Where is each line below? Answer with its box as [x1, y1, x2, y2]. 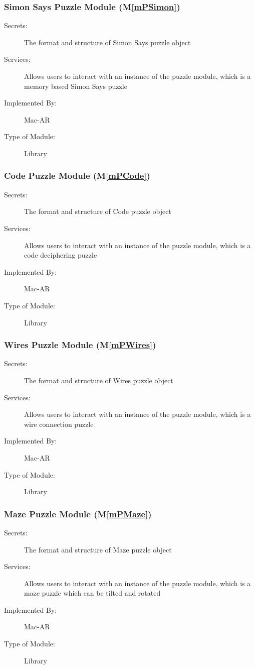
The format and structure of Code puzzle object [24, 206, 171, 216]
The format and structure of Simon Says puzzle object [24, 37, 191, 47]
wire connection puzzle [24, 418, 94, 429]
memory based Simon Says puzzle [24, 80, 127, 91]
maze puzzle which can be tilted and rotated [24, 588, 161, 598]
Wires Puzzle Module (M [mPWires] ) [4, 339, 156, 351]
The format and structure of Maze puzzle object [24, 544, 172, 554]
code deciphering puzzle [24, 250, 97, 260]
